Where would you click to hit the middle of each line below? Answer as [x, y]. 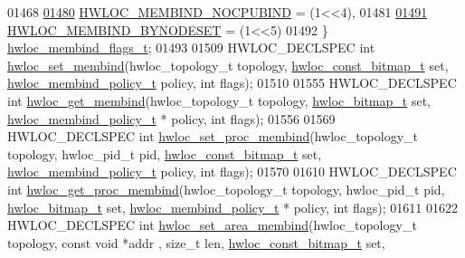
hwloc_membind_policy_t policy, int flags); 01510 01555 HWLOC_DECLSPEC [232, 83]
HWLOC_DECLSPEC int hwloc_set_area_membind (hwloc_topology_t [212, 225]
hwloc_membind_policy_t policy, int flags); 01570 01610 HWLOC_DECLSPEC [232, 172]
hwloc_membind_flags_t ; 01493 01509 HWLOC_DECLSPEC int [191, 48]
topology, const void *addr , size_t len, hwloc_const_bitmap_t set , [196, 242]
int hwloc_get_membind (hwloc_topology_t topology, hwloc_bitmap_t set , [219, 100]
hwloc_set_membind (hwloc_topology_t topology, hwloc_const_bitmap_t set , [228, 65]
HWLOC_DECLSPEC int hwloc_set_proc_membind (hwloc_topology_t [213, 136]
